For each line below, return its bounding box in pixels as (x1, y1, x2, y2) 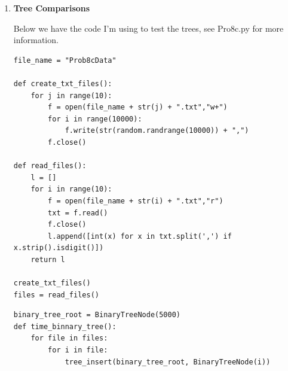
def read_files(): (13, 162, 87, 171)
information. (13, 34, 59, 46)
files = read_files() (13, 290, 99, 299)
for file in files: (30, 334, 108, 343)
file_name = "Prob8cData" (13, 56, 117, 65)
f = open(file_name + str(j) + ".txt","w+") (48, 103, 228, 112)
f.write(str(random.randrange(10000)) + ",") (65, 126, 249, 135)
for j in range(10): (30, 91, 112, 100)
